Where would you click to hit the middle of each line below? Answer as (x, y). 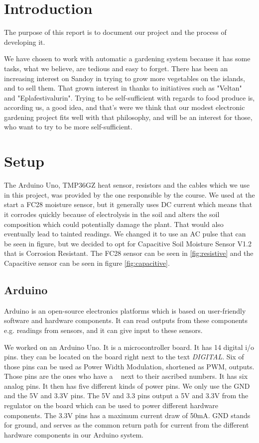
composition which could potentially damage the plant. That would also (114, 224)
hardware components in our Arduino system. (74, 434)
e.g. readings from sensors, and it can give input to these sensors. (103, 330)
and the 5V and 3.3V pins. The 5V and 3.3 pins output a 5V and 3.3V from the (126, 395)
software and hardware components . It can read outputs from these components (126, 320)
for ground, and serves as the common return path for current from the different (127, 425)
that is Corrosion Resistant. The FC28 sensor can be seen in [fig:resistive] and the (129, 253)
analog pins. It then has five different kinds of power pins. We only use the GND (127, 386)
